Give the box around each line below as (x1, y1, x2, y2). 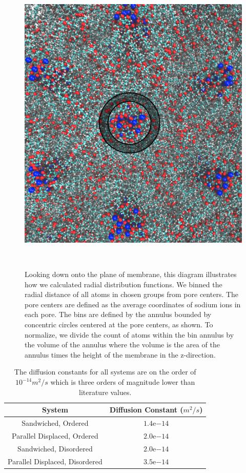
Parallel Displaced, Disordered (8, 456, 102, 466)
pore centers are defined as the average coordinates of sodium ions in (25, 299, 241, 309)
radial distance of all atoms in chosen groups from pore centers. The (25, 289, 239, 300)
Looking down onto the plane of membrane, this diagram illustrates (25, 269, 237, 280)
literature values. (78, 386, 132, 397)
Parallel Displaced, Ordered (12, 430, 98, 441)
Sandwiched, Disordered (17, 443, 93, 454)
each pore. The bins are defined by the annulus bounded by (25, 309, 212, 320)
